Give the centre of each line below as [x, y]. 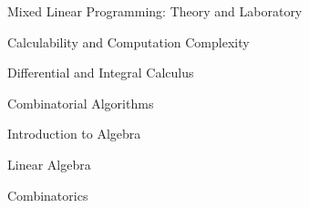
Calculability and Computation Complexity [129, 42]
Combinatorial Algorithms [81, 103]
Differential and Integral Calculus [101, 73]
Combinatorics [48, 195]
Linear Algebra [49, 164]
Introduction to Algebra [74, 134]
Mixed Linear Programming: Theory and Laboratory [155, 11]
